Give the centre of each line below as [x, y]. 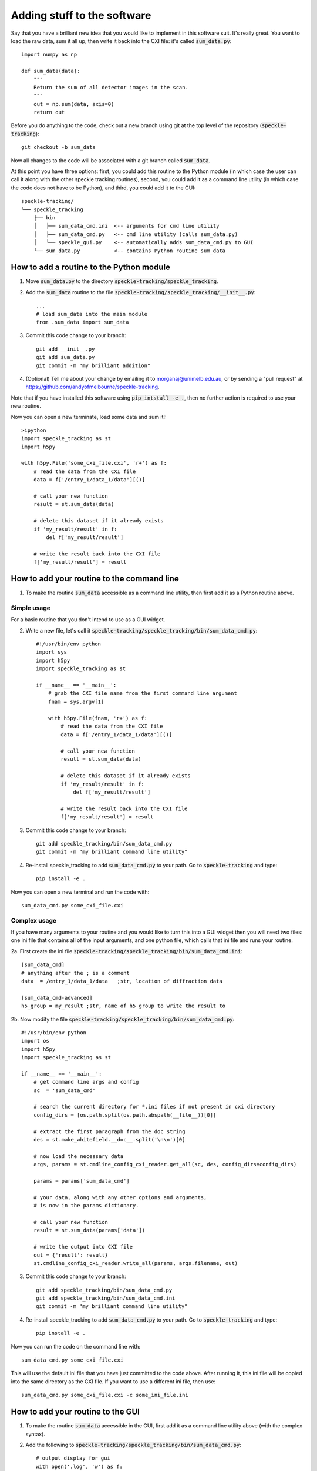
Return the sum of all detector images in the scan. [111, 87]
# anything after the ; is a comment [76, 973]
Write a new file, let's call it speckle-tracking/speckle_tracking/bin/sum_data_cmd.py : [141, 630]
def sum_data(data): [51, 71]
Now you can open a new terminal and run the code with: [80, 892]
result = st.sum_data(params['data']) [89, 1230]
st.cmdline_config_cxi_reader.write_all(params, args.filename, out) [136, 1263]
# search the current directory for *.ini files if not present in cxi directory [154, 1107]
